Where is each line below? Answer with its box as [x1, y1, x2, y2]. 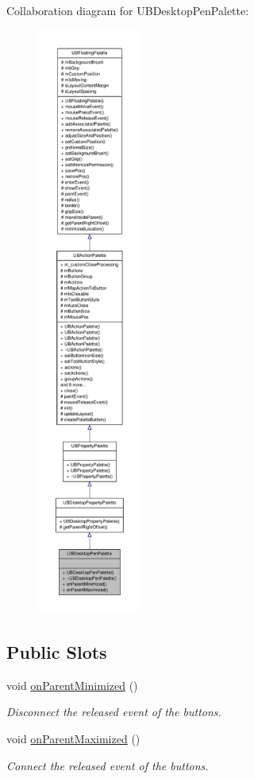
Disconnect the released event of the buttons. [6, 703, 221, 720]
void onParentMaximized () [6, 730, 140, 746]
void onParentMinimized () [6, 676, 138, 693]
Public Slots [6, 639, 107, 664]
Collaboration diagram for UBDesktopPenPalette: [6, 2, 249, 18]
